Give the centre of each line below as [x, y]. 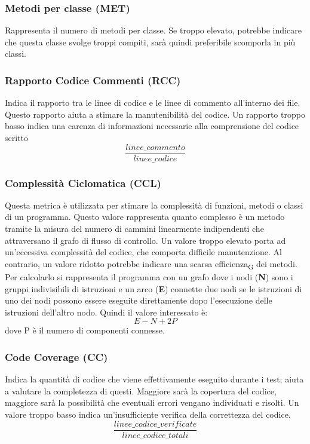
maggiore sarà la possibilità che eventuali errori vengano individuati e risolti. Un [152, 402]
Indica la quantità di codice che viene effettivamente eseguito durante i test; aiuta [154, 379]
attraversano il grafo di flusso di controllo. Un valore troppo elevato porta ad [145, 240]
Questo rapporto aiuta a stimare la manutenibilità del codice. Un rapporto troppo [155, 114]
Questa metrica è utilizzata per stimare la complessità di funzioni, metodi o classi [154, 205]
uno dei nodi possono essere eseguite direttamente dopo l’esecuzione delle [139, 300]
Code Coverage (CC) [56, 356]
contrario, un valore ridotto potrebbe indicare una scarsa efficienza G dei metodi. [151, 264]
